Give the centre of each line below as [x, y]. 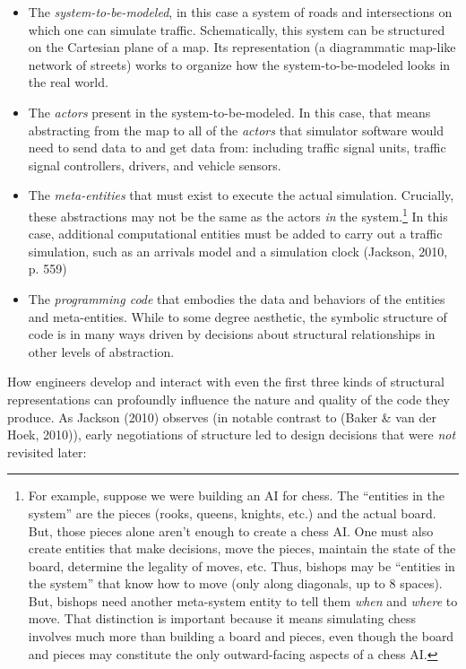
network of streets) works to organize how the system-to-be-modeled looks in [239, 64]
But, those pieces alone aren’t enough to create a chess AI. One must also [231, 530]
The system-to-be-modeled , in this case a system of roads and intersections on [240, 12]
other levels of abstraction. [101, 351]
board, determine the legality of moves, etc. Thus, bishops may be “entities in [242, 565]
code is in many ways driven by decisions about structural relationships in [232, 334]
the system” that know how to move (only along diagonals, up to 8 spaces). [235, 583]
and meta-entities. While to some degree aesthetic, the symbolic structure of [237, 316]
